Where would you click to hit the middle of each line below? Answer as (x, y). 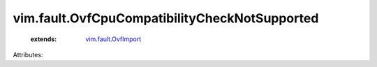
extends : (44, 39)
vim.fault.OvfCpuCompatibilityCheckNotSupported (166, 18)
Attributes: (28, 54)
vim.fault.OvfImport (113, 39)
